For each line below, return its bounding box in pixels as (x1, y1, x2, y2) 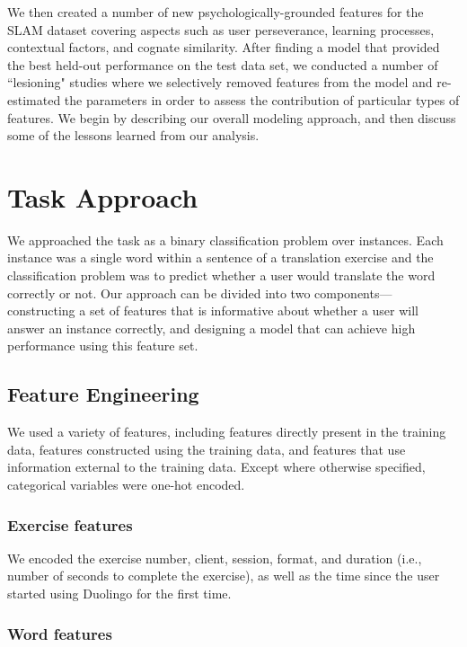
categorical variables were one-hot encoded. (7, 475, 245, 494)
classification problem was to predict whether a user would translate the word (7, 266, 436, 285)
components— (314, 283, 392, 302)
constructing (7, 301, 75, 320)
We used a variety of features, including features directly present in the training (7, 422, 446, 441)
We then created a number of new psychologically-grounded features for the (7, 3, 424, 21)
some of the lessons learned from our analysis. (7, 126, 260, 145)
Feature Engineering (7, 380, 199, 408)
